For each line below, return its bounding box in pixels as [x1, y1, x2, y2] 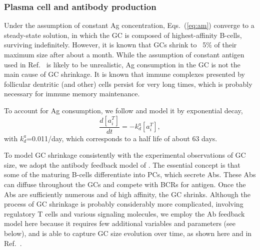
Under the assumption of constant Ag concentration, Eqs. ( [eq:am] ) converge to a [4, 20, 254, 30]
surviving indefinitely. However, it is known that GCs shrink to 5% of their [4, 39, 237, 50]
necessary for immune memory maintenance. [4, 88, 140, 99]
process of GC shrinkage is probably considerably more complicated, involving [4, 199, 243, 209]
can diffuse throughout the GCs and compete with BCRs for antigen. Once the [4, 179, 246, 189]
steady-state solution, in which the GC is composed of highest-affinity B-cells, [4, 29, 242, 40]
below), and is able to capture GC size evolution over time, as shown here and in [4, 228, 252, 238]
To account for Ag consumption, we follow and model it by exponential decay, [4, 105, 243, 115]
